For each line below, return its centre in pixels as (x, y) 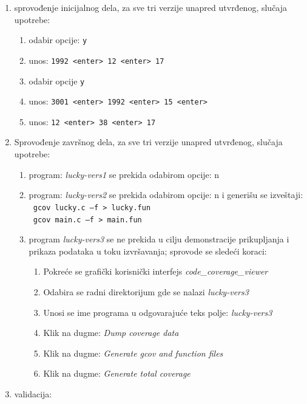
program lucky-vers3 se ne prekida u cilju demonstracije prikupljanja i (159, 239)
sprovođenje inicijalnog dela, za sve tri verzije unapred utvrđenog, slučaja (151, 7)
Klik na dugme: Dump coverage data (111, 333)
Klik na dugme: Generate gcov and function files (133, 353)
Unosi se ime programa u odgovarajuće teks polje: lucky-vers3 (158, 312)
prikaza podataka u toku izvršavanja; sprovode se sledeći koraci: (148, 251)
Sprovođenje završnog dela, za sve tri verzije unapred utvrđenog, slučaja (148, 142)
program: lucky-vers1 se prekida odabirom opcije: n (124, 174)
